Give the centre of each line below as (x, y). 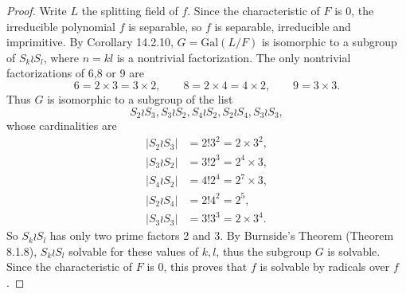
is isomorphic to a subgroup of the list (140, 98)
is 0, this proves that (197, 267)
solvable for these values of (133, 251)
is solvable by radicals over (325, 267)
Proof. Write (37, 10)
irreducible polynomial (61, 26)
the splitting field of (130, 10)
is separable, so (165, 26)
